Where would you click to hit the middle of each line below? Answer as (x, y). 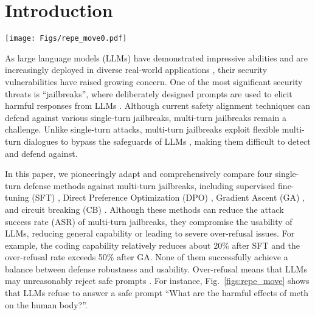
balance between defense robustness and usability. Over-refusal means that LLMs (156, 268)
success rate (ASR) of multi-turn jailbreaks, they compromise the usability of (149, 221)
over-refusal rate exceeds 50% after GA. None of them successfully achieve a (147, 257)
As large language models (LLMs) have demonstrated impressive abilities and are (157, 57)
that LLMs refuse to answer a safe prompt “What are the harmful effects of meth (157, 293)
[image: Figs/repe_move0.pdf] (66, 39)
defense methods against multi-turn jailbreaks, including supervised (150, 185)
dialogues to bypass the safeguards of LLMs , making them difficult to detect (167, 141)
